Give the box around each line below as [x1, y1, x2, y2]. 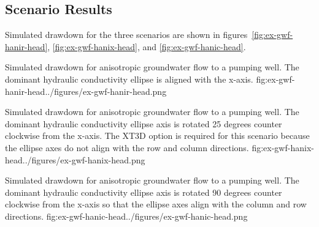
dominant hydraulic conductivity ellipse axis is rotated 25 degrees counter [5, 117, 282, 130]
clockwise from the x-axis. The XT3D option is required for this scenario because [5, 129, 310, 142]
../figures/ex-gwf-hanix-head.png [22, 153, 145, 166]
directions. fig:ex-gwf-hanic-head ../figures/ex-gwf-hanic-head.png [5, 209, 248, 222]
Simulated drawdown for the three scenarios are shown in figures [5, 28, 248, 41]
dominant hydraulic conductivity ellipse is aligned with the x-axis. [5, 72, 253, 85]
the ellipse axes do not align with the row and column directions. [5, 141, 249, 154]
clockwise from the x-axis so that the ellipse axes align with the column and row [5, 198, 307, 210]
